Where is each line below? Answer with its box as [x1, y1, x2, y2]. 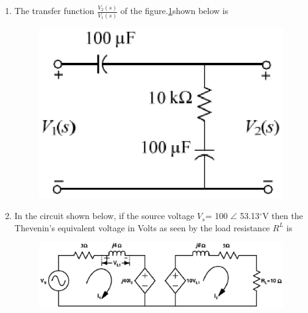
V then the [262, 209, 303, 222]
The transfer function [14, 4, 95, 17]
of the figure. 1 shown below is [120, 4, 229, 17]
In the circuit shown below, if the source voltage [14, 209, 195, 222]
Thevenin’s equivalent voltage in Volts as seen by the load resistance [14, 221, 270, 234]
